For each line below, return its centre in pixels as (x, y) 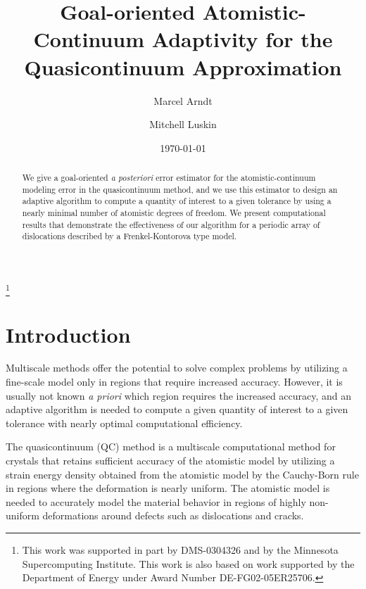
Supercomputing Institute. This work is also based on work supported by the (188, 563)
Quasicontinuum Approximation (183, 66)
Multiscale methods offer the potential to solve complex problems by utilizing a (177, 368)
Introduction (68, 334)
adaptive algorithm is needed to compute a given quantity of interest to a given (177, 409)
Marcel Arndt (183, 100)
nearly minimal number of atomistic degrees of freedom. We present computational (174, 213)
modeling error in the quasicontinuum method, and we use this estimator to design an (180, 189)
